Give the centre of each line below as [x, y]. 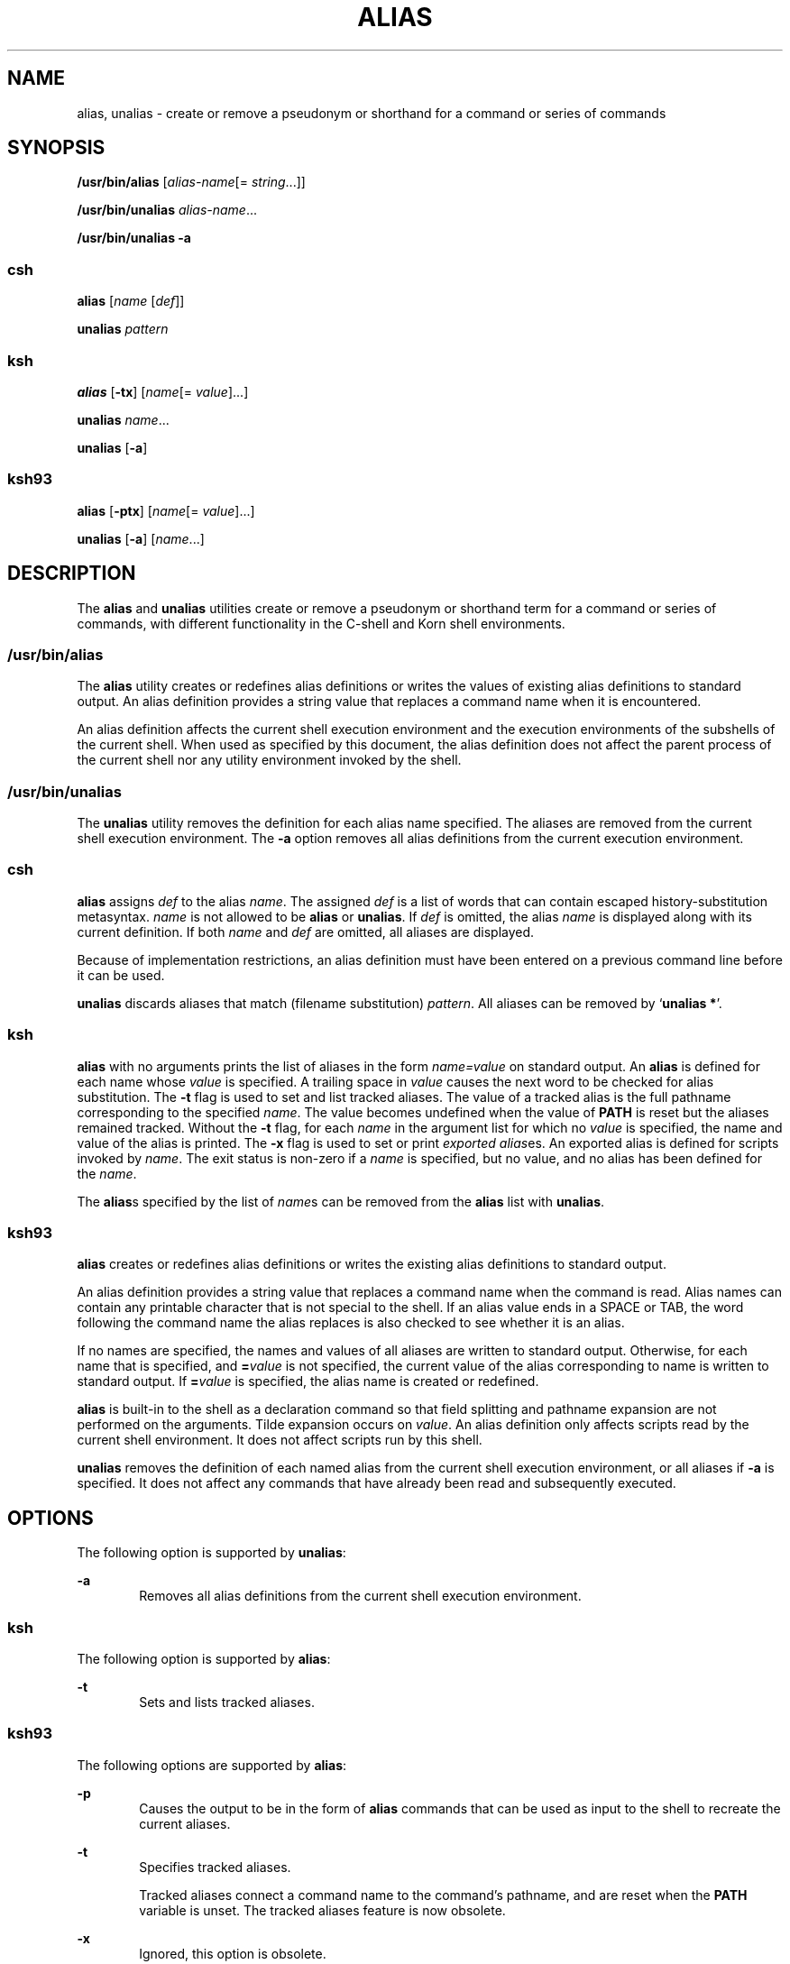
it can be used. [121, 975]
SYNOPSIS [56, 148]
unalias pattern [123, 329]
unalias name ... [123, 419]
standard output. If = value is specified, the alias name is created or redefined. [308, 1381]
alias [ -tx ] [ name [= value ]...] [163, 391]
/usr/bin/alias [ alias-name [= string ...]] [191, 182]
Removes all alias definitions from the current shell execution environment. [360, 1596]
